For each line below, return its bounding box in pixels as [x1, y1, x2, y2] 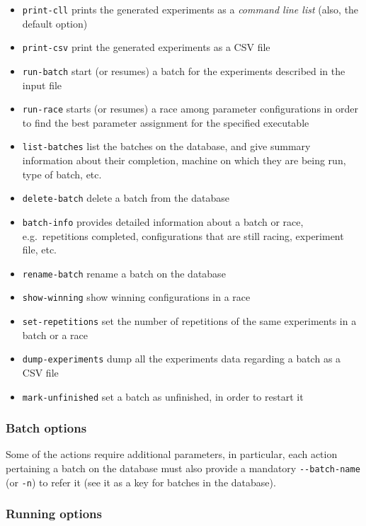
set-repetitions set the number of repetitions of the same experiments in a [22, 314, 357, 328]
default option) [22, 16, 88, 30]
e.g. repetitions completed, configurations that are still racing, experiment [22, 228, 344, 243]
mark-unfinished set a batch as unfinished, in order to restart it [22, 389, 304, 404]
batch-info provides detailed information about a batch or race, [22, 214, 304, 229]
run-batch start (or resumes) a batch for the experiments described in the [22, 63, 345, 78]
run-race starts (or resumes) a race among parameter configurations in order [22, 101, 358, 116]
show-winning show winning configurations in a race [22, 290, 251, 304]
